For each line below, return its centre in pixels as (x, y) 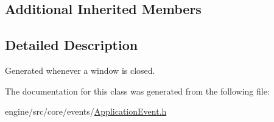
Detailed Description (72, 45)
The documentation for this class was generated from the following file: (137, 91)
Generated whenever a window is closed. (80, 70)
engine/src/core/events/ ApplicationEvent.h (86, 111)
